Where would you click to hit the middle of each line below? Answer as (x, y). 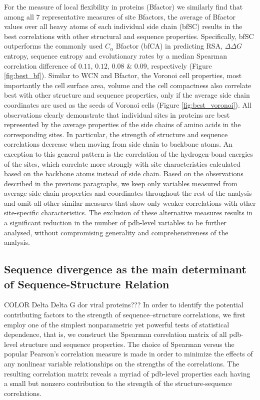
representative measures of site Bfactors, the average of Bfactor (139, 16)
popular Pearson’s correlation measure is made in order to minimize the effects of (128, 354)
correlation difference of (40, 65)
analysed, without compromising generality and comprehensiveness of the (116, 232)
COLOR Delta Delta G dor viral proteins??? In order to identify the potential (124, 305)
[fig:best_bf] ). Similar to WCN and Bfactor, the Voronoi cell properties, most (123, 75)
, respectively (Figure (179, 65)
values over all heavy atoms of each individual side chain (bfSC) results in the (123, 26)
